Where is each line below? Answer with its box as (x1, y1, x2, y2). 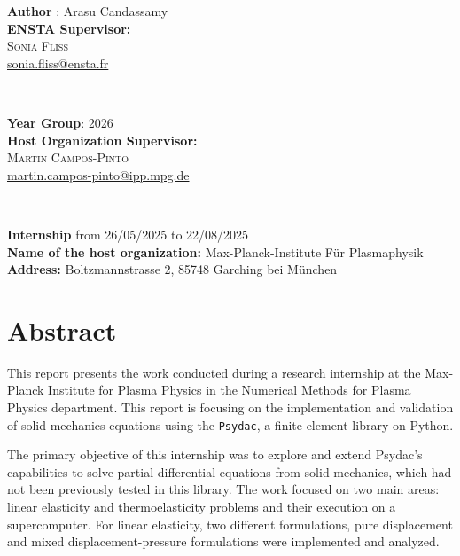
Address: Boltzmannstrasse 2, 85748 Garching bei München (7, 260, 338, 278)
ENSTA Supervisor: (7, 19, 131, 37)
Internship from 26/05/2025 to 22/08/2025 (7, 224, 249, 243)
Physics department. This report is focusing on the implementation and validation (7, 398, 454, 417)
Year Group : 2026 (7, 113, 113, 131)
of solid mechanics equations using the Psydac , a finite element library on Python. (7, 415, 454, 434)
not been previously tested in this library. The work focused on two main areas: (7, 480, 440, 498)
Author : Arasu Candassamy (7, 2, 168, 20)
